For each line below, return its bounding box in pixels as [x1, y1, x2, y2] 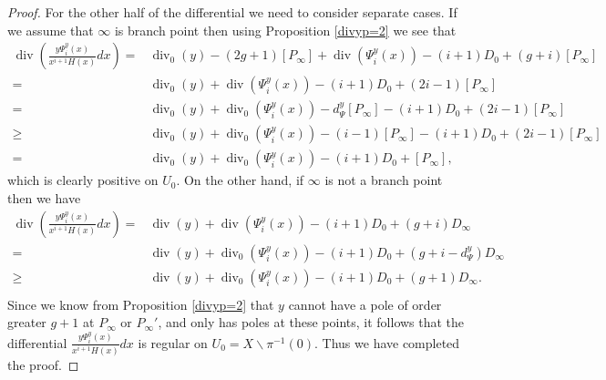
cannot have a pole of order [288, 294, 442, 313]
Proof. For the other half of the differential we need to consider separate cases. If [7, 3, 457, 21]
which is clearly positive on [7, 170, 159, 190]
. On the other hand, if [176, 170, 304, 190]
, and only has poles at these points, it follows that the [158, 313, 465, 332]
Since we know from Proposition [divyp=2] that [7, 294, 274, 313]
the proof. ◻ [7, 354, 79, 374]
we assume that [7, 20, 94, 39]
